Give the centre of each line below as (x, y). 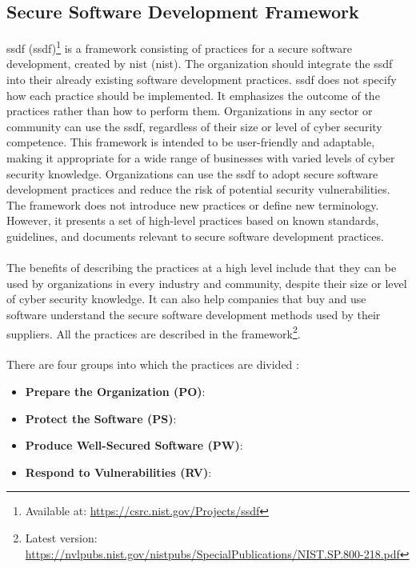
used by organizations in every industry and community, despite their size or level (207, 283)
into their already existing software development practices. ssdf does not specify (202, 80)
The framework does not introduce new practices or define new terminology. (193, 204)
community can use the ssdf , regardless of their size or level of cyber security (194, 126)
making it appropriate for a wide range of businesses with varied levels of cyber (201, 158)
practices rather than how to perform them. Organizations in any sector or (190, 111)
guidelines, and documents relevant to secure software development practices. (195, 236)
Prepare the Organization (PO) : (115, 391)
